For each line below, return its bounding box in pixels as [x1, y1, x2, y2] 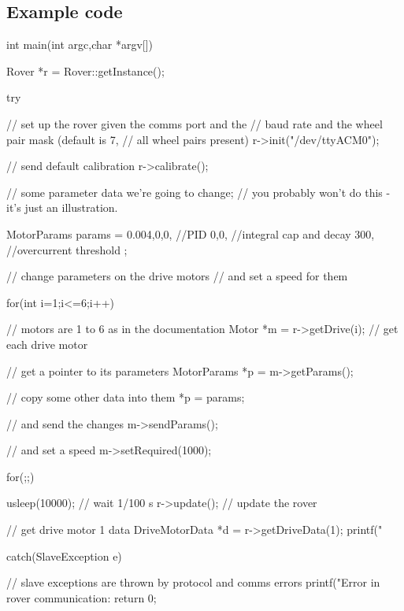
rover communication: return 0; [6, 589, 157, 605]
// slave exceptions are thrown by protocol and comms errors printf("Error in [6, 574, 380, 591]
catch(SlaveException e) [6, 547, 122, 564]
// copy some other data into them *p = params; [6, 389, 245, 405]
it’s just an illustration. [6, 199, 118, 216]
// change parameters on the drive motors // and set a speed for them [6, 268, 348, 284]
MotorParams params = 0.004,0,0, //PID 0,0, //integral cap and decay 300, [6, 225, 375, 242]
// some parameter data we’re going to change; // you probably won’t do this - [6, 183, 391, 200]
